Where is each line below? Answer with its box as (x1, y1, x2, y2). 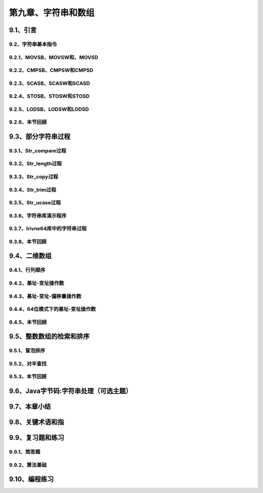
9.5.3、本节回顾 (9, 373, 47, 380)
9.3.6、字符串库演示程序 (9, 212, 67, 219)
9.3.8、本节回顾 (9, 238, 47, 245)
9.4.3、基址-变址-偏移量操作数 (9, 293, 82, 300)
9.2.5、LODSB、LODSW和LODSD (9, 105, 89, 112)
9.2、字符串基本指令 (9, 41, 57, 47)
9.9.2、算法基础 (9, 461, 47, 468)
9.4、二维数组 (9, 252, 52, 260)
